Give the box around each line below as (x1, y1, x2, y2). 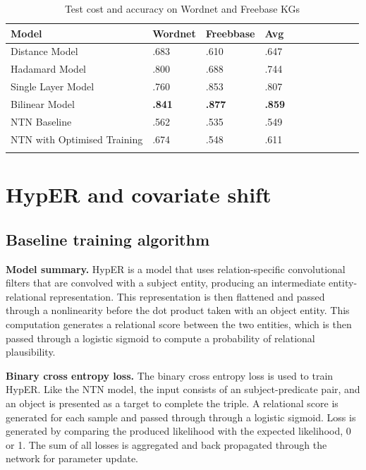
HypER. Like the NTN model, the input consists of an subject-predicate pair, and (6, 382, 360, 397)
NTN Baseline (11, 114, 72, 128)
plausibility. (6, 344, 56, 359)
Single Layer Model (11, 79, 94, 94)
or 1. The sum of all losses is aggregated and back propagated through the (6, 437, 327, 452)
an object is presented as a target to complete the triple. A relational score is (6, 395, 338, 410)
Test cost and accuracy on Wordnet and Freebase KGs (64, 1, 300, 16)
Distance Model (11, 44, 78, 59)
